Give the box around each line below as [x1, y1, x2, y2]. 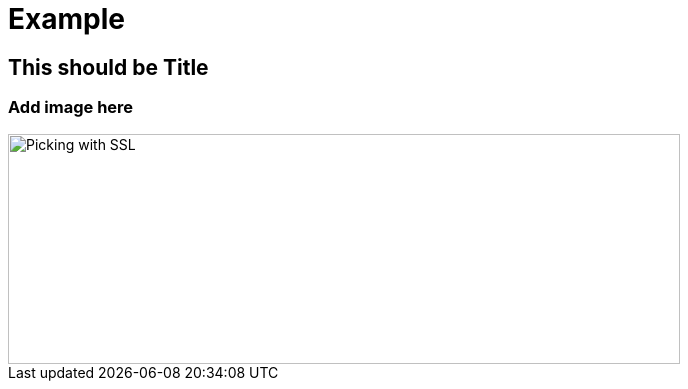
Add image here [8, 97, 134, 118]
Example [8, 2, 125, 36]
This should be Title [8, 54, 209, 80]
